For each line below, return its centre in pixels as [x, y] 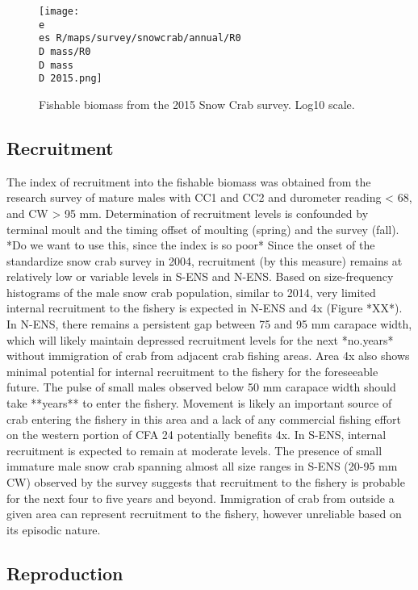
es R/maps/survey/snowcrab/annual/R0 [140, 38]
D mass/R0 [65, 51]
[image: [59, 11]
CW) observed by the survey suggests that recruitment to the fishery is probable [206, 482]
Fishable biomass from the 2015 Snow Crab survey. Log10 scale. [197, 104]
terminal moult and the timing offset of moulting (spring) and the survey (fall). [203, 229]
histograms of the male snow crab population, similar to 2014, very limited [191, 292]
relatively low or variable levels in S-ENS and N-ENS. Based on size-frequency [200, 276]
